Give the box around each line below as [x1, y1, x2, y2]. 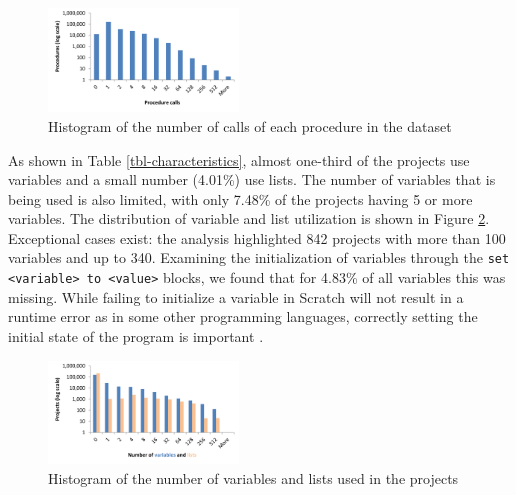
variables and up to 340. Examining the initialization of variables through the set [8, 247, 510, 268]
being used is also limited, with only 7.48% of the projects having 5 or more [8, 188, 473, 209]
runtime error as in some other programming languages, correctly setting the [8, 306, 478, 327]
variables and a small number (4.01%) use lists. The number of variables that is [8, 169, 496, 190]
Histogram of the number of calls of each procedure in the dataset [48, 115, 452, 136]
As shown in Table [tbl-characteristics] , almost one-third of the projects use [8, 149, 470, 170]
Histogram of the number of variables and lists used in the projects [48, 467, 459, 488]
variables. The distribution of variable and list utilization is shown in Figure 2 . [8, 208, 490, 229]
